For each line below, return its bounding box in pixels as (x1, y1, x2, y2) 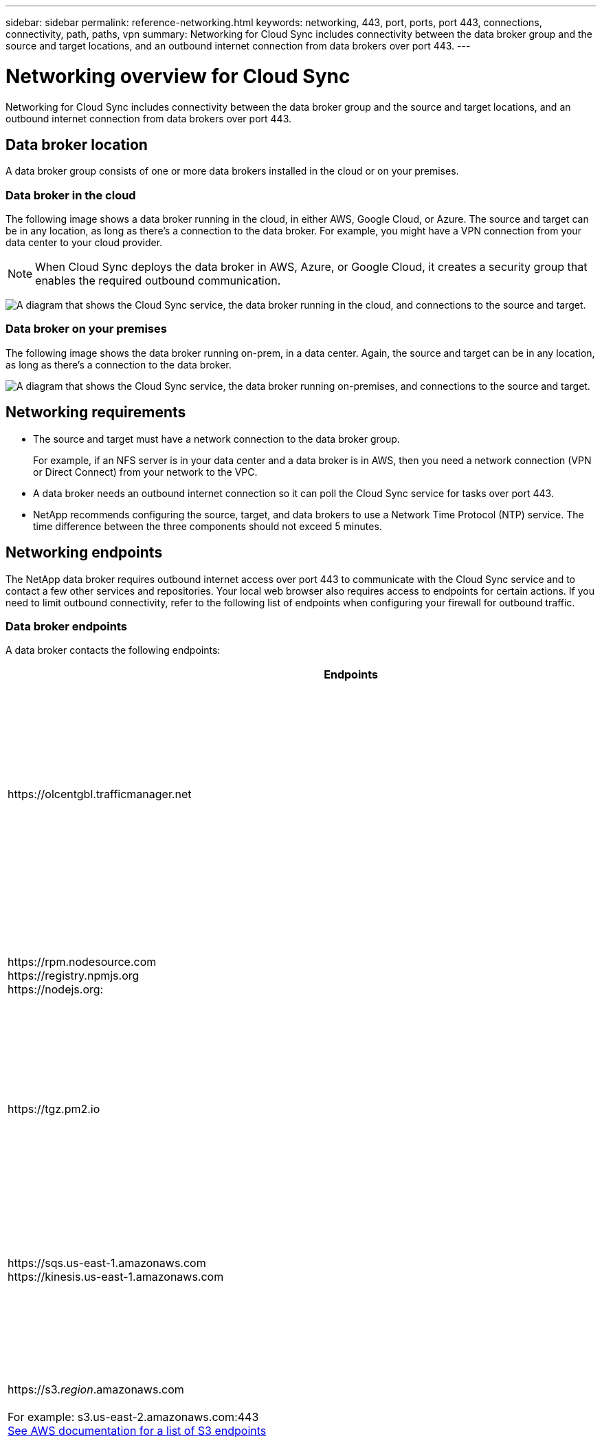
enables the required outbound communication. (35, 274, 281, 288)
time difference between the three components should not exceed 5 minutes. (33, 520, 382, 532)
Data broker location (5, 135, 148, 153)
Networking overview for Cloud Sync (5, 64, 350, 88)
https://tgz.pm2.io (8, 1102, 100, 1116)
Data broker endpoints (5, 619, 128, 633)
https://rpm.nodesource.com (8, 955, 157, 969)
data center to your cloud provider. (5, 236, 163, 249)
